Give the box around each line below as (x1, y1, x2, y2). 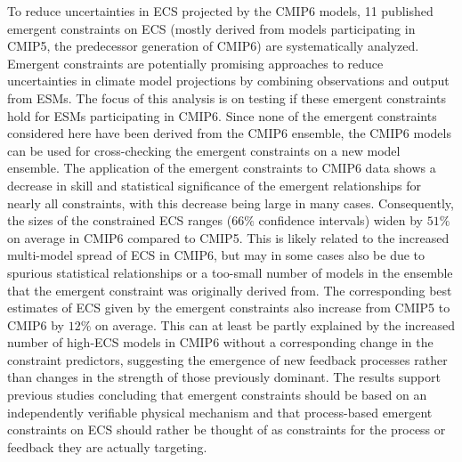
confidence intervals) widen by (258, 211, 423, 230)
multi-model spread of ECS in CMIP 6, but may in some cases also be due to (7, 246, 426, 264)
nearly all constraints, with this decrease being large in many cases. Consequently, (7, 193, 454, 212)
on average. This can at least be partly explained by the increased (94, 315, 455, 334)
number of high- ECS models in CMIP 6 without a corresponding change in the (7, 333, 434, 352)
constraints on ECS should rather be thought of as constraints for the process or (7, 420, 446, 439)
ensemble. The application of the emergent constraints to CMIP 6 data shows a (7, 158, 436, 177)
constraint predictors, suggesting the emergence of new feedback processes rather (7, 350, 448, 369)
